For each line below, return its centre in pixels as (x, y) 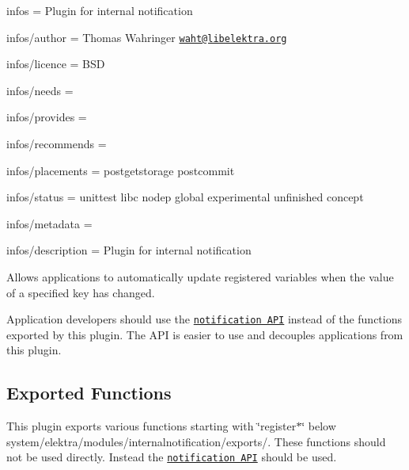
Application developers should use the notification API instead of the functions (204, 319)
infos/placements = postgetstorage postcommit (121, 170)
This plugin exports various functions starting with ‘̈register (151, 426)
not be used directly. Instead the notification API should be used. (172, 457)
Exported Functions (89, 393)
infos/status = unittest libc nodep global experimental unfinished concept (185, 197)
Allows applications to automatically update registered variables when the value (200, 277)
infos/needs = (40, 90)
